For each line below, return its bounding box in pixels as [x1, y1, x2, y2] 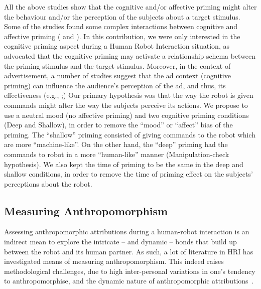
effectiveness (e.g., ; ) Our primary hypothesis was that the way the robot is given [4, 90, 253, 100]
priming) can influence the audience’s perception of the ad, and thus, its [4, 80, 226, 90]
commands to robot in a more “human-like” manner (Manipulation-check [4, 149, 229, 159]
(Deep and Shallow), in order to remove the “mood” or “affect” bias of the [4, 119, 233, 130]
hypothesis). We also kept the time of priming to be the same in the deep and [4, 159, 243, 169]
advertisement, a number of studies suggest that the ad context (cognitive [4, 70, 231, 81]
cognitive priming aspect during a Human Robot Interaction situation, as [4, 41, 229, 51]
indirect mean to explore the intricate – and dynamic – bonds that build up [4, 236, 237, 247]
